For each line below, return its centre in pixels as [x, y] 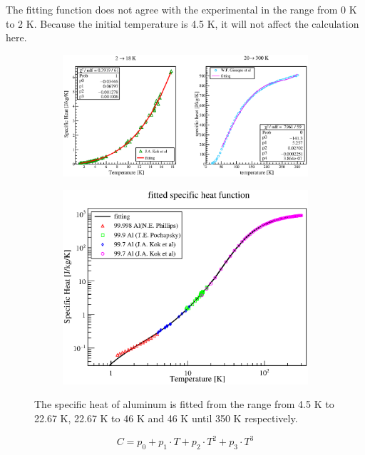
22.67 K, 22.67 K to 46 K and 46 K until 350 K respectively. [166, 418]
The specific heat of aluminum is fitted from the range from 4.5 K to [184, 404]
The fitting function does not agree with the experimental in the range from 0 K [181, 9]
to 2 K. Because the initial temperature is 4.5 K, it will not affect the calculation [182, 23]
